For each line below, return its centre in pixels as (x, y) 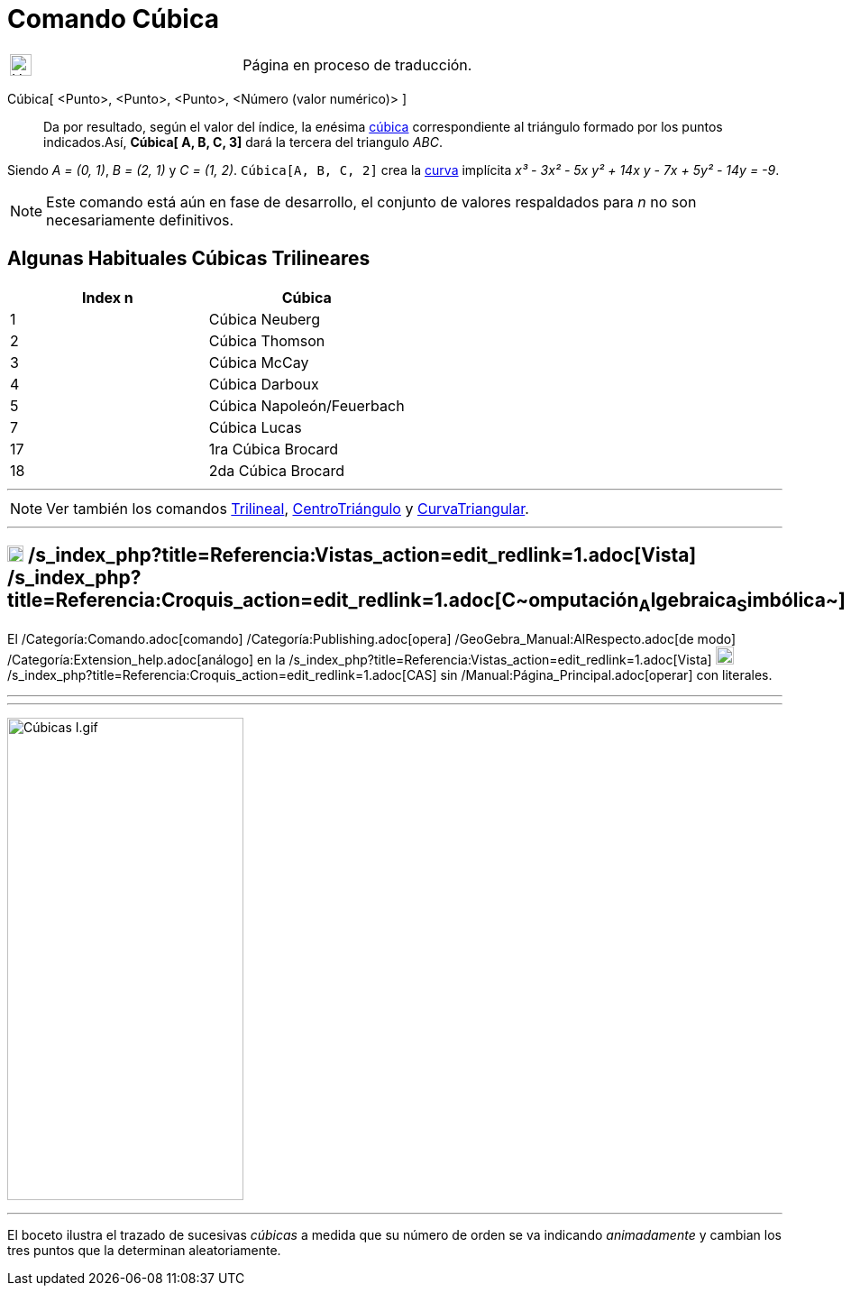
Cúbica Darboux (264, 384)
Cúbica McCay (259, 362)
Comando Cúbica (113, 19)
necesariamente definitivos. (140, 220)
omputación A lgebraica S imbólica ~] (687, 602)
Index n (108, 297)
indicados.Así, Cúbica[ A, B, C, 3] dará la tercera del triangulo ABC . (243, 142)
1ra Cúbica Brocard (274, 449)
